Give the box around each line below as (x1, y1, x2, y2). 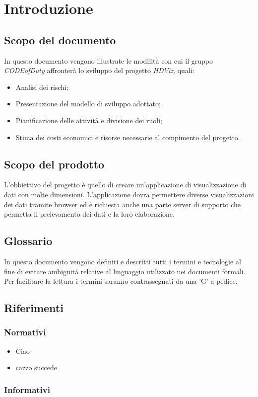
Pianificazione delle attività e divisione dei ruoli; (15, 115, 162, 125)
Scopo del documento (4, 32, 116, 47)
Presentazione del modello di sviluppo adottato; (15, 98, 161, 109)
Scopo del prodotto (4, 156, 105, 171)
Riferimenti (4, 300, 64, 316)
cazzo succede (15, 362, 58, 373)
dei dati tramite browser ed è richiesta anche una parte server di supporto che (4, 199, 241, 209)
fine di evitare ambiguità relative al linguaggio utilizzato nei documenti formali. (4, 266, 246, 276)
